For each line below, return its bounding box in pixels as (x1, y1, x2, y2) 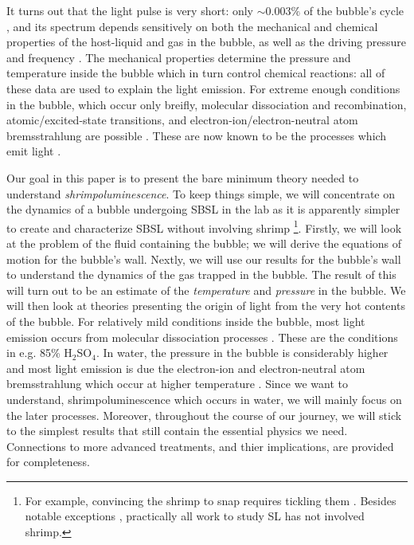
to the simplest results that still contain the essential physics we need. (6, 422, 348, 439)
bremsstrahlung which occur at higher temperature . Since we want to (6, 375, 348, 392)
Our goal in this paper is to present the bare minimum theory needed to (6, 169, 359, 186)
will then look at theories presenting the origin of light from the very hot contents (6, 297, 405, 314)
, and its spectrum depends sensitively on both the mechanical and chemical (6, 18, 378, 34)
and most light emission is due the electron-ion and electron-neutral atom (6, 359, 365, 376)
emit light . (6, 143, 61, 159)
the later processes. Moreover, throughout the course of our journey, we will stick (6, 406, 402, 423)
